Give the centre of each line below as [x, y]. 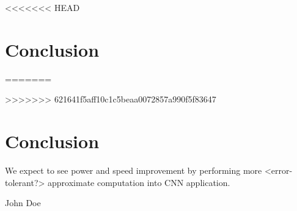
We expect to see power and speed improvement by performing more [134, 170]
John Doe [23, 203]
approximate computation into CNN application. [139, 182]
